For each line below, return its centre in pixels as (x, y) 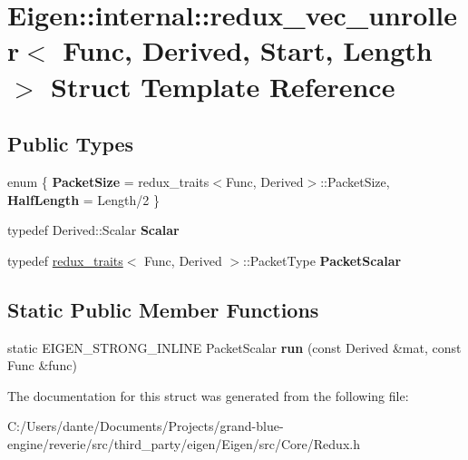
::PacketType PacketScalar (322, 260)
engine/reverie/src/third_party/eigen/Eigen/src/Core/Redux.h (184, 443)
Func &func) (42, 365)
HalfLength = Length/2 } (83, 199)
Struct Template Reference (223, 86)
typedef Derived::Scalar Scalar (93, 230)
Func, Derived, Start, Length (248, 50)
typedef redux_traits (65, 260)
